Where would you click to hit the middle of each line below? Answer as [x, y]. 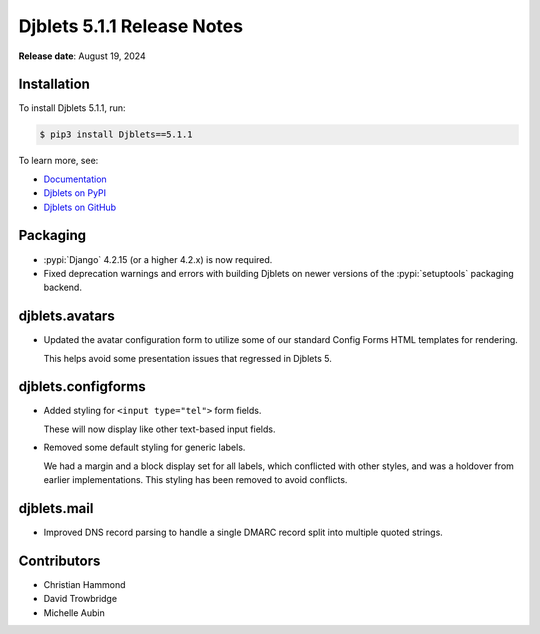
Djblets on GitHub [80, 207]
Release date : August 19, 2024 [82, 56]
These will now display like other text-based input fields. [159, 429]
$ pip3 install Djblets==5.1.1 [116, 134]
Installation [54, 84]
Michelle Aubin [74, 612]
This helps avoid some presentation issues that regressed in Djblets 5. [187, 358]
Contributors [59, 560]
